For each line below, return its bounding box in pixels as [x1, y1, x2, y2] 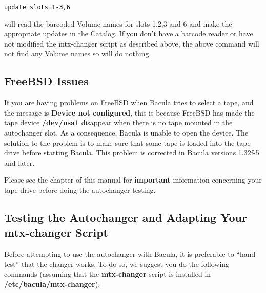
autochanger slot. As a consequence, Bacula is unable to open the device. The [4, 127, 249, 138]
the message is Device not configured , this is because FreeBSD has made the [4, 107, 255, 118]
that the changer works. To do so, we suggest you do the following [21, 258, 230, 269]
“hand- [236, 249, 258, 259]
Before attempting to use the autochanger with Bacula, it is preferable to [4, 249, 234, 259]
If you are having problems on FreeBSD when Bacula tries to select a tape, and [4, 97, 254, 108]
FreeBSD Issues [4, 73, 89, 89]
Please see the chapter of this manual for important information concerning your [4, 174, 262, 185]
